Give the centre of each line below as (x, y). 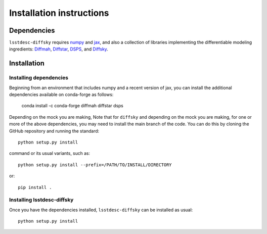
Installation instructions (59, 13)
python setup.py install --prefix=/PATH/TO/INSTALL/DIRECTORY (95, 165)
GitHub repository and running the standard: (54, 131)
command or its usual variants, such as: (50, 153)
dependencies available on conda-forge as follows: (61, 94)
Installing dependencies (39, 78)
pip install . (35, 187)
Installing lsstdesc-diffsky (41, 200)
